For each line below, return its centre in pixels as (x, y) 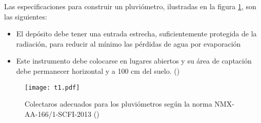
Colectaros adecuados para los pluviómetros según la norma (118, 104)
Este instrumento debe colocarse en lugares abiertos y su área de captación (134, 61)
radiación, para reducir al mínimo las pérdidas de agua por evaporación (128, 43)
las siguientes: (26, 16)
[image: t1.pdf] (52, 87)
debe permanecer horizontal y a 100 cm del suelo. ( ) (98, 70)
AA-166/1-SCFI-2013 (58, 114)
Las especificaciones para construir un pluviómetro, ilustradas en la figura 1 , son (130, 6)
